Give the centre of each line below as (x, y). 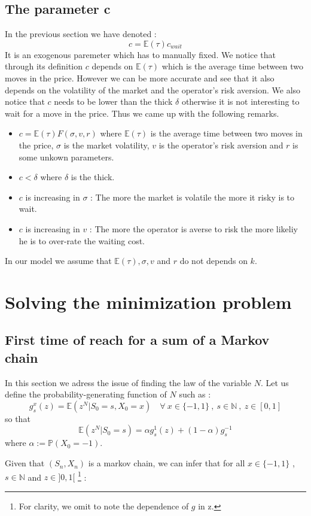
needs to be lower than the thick (113, 101)
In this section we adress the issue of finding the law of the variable (128, 382)
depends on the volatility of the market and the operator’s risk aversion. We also (153, 89)
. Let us (275, 382)
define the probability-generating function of (86, 394)
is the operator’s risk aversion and (221, 145)
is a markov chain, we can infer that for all (167, 463)
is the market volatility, (106, 145)
